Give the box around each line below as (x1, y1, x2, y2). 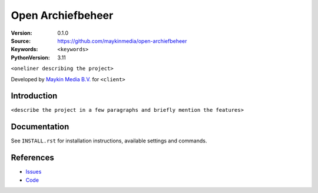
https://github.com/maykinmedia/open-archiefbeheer (57, 37, 187, 44)
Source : (11, 37, 31, 44)
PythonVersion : (11, 54, 50, 61)
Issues (25, 168, 42, 175)
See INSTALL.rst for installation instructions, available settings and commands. (11, 137, 207, 144)
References (11, 153, 54, 163)
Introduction (11, 91, 58, 101)
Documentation (11, 122, 69, 132)
